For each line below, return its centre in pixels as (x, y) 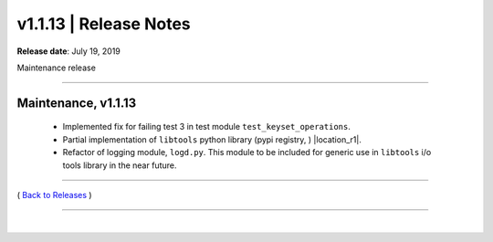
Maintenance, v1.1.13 (77, 103)
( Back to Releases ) (54, 195)
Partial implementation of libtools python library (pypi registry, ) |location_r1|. (212, 139)
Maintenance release (56, 68)
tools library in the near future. (120, 165)
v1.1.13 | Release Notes (104, 24)
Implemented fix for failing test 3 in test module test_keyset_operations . (206, 127)
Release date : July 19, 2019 (68, 51)
